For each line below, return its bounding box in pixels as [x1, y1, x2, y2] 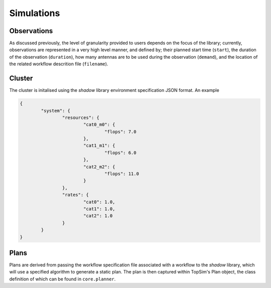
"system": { [41, 108, 70, 113]
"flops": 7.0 [104, 128, 137, 134]
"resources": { [62, 114, 100, 120]
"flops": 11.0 [104, 171, 139, 177]
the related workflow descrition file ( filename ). [9, 61, 108, 67]
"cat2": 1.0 [83, 213, 113, 219]
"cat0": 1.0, [83, 199, 115, 205]
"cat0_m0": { [83, 122, 115, 127]
